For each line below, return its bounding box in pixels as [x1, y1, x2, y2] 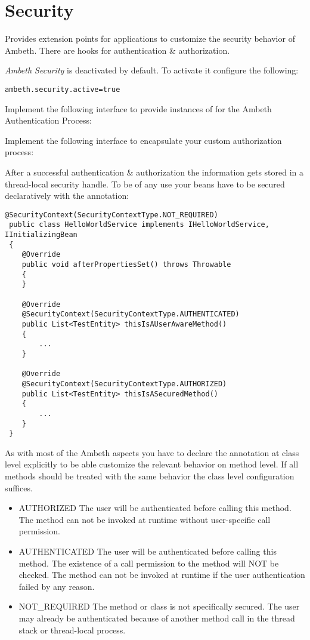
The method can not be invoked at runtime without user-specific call [18, 513, 271, 525]
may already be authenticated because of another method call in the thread [18, 611, 295, 624]
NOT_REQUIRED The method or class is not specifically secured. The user [18, 600, 300, 613]
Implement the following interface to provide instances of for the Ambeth [5, 102, 272, 115]
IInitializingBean [5, 230, 77, 239]
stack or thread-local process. [18, 623, 126, 636]
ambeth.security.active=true [5, 85, 120, 94]
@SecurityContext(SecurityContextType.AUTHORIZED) [21, 379, 227, 388]
